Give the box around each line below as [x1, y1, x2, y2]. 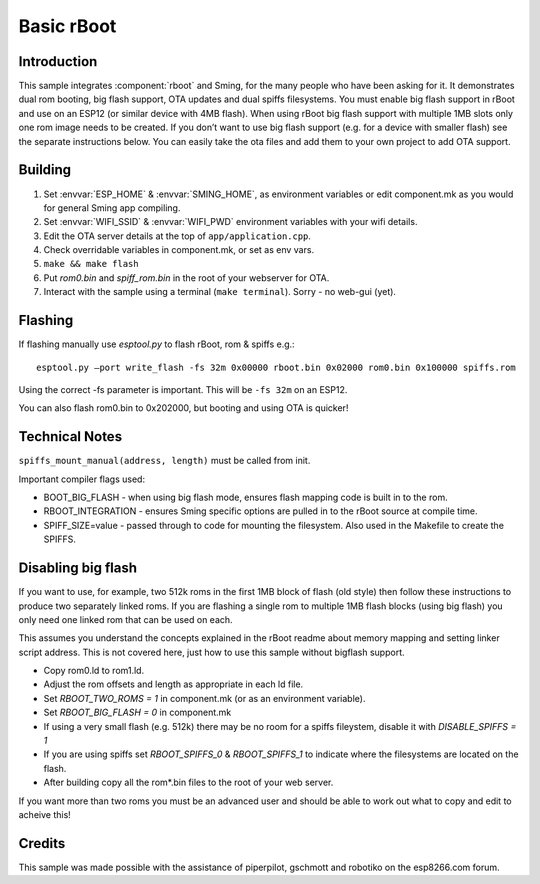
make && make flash [43, 258, 139, 270]
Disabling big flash [18, 560, 137, 577]
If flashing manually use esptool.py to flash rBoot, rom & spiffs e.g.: [18, 338, 295, 350]
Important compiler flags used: [18, 473, 145, 485]
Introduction [18, 53, 98, 70]
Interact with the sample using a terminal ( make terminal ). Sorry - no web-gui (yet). [43, 286, 397, 298]
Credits [18, 835, 66, 852]
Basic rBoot [18, 15, 117, 37]
